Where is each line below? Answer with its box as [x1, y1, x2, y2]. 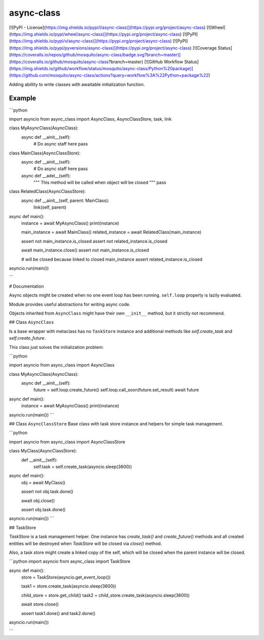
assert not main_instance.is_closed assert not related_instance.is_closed [21, 238, 168, 244]
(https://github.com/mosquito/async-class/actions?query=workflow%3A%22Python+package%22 [9, 73, 209, 78]
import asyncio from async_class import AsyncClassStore [9, 439, 126, 444]
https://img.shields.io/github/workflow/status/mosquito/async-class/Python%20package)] [10, 65, 193, 71]
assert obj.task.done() [21, 506, 66, 512]
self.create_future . [9, 335, 46, 341]
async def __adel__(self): [21, 172, 71, 178]
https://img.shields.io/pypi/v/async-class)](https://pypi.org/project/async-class [10, 38, 171, 44]
